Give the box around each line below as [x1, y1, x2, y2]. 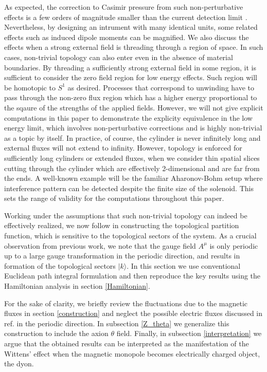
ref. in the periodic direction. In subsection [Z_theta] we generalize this [4, 318, 229, 328]
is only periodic [209, 240, 258, 251]
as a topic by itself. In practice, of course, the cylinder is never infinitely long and [4, 132, 261, 143]
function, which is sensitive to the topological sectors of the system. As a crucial [4, 230, 257, 241]
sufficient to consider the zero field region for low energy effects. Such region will [4, 72, 257, 83]
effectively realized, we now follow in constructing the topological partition [4, 220, 239, 231]
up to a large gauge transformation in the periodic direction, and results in [4, 250, 240, 261]
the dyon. [4, 358, 34, 369]
